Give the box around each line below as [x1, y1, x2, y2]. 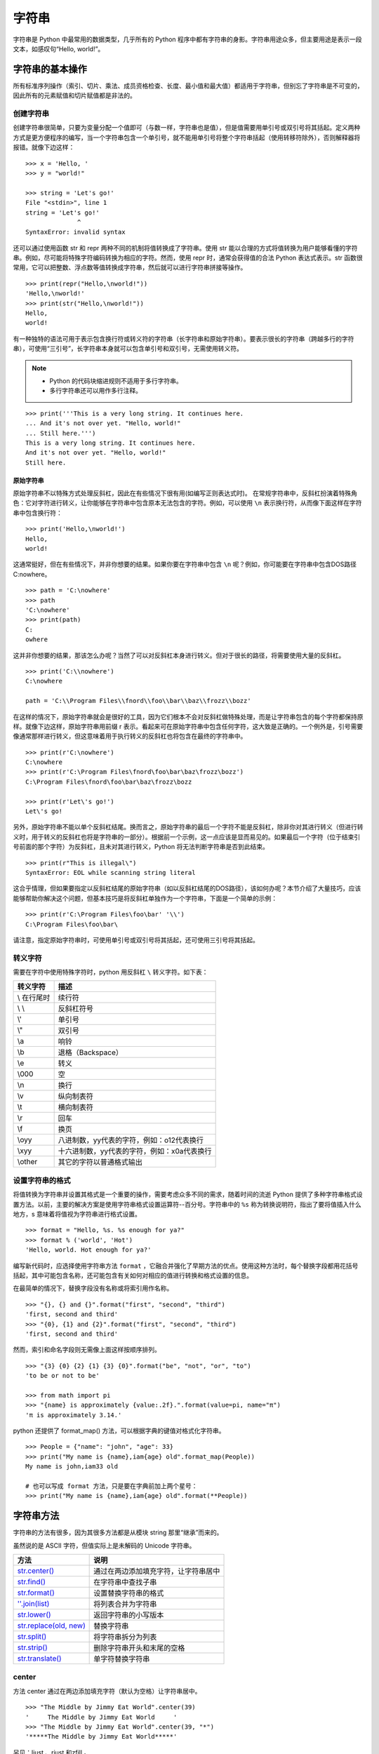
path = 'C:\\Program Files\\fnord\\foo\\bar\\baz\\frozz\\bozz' [25, 697, 252, 705]
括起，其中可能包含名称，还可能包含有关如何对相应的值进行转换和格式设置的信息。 [13, 1271, 253, 1280]
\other [17, 1157, 38, 1167]
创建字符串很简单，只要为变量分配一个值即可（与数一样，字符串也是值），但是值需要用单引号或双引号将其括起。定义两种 [13, 123, 361, 132]
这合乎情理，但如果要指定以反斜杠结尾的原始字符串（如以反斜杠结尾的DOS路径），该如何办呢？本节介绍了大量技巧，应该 [13, 884, 361, 892]
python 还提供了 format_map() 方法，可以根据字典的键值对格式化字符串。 [13, 1426, 225, 1435]
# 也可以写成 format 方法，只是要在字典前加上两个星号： [25, 1482, 198, 1490]
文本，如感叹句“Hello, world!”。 [13, 44, 105, 53]
